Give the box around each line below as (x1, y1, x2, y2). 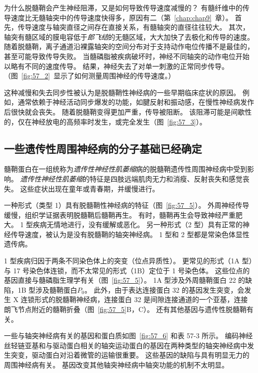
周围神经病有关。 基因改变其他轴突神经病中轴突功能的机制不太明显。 (4, 360, 229, 370)
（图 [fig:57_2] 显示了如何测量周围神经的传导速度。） (4, 70, 175, 81)
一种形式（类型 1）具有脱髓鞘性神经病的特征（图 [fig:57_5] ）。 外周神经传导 (4, 200, 250, 210)
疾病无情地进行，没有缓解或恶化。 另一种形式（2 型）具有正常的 (33, 219, 243, 230)
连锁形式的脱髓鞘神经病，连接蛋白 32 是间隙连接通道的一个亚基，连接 (20, 294, 248, 305)
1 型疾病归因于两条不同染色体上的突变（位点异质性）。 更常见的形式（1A (4, 255, 240, 266)
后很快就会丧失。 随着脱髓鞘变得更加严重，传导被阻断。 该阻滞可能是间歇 (4, 106, 245, 117)
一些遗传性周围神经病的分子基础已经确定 (4, 140, 202, 156)
